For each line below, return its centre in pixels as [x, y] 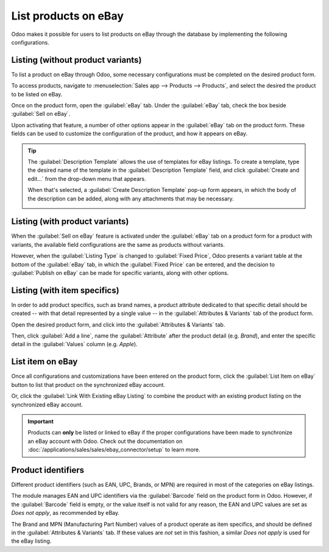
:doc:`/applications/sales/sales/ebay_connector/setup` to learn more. [114, 450]
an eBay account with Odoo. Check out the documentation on [105, 441]
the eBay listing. [31, 541]
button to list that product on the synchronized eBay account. [88, 384]
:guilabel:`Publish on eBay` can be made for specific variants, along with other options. [120, 273]
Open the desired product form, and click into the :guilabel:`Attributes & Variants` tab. [118, 324]
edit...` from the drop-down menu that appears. [87, 179]
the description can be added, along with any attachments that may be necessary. [131, 199]
